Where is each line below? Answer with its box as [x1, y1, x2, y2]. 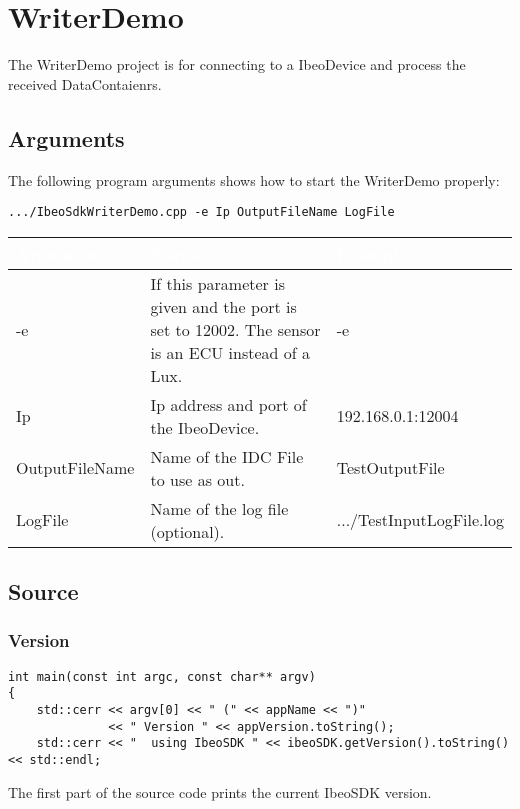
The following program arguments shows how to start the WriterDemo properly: [8, 169, 500, 190]
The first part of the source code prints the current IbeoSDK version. [8, 781, 432, 802]
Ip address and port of [150, 392, 307, 416]
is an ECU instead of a [150, 340, 310, 364]
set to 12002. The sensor [150, 317, 321, 341]
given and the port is [150, 294, 297, 318]
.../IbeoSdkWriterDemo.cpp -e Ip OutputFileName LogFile [8, 205, 395, 220]
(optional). [150, 519, 225, 543]
